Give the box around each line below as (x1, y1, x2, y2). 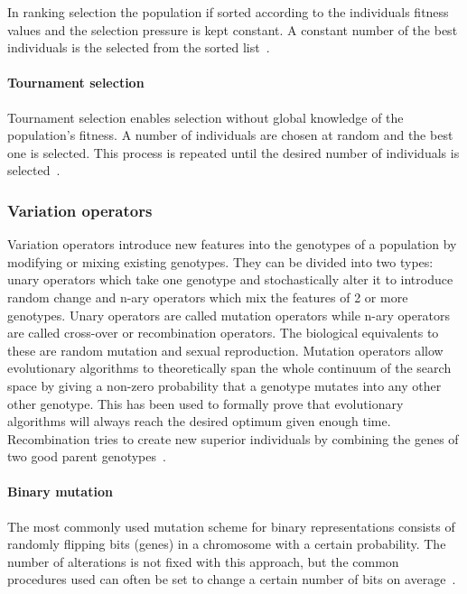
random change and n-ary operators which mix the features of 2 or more (7, 287, 408, 306)
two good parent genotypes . (7, 447, 166, 466)
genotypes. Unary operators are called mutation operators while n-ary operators (7, 305, 450, 324)
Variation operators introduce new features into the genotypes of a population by (7, 235, 457, 254)
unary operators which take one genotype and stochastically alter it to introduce (7, 270, 453, 289)
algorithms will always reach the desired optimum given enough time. (7, 412, 391, 431)
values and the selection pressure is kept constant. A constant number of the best (7, 20, 458, 39)
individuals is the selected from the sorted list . (7, 38, 270, 57)
